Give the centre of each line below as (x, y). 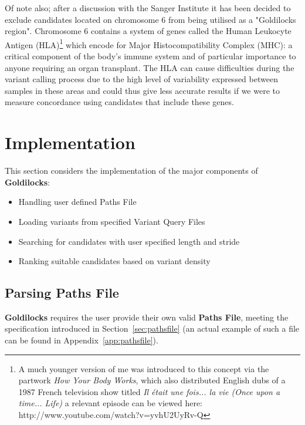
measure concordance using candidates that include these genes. (119, 102)
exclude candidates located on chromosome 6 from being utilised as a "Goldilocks (150, 19)
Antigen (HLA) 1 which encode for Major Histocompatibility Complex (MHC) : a (149, 43)
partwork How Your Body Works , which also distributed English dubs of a (152, 380)
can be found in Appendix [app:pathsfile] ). (82, 340)
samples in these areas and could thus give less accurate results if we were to (142, 90)
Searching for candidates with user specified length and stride (129, 241)
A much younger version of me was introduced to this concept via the (144, 368)
